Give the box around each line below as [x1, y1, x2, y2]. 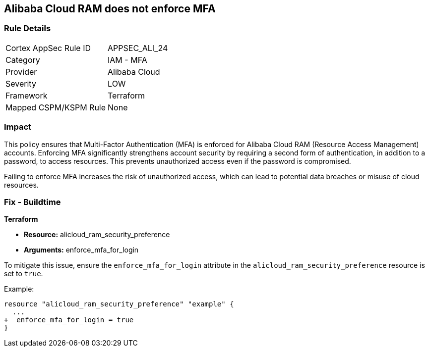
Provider [5, 66, 37, 77]
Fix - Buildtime [4, 197, 61, 207]
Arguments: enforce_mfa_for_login [24, 246, 139, 254]
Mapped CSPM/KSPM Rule [5, 102, 106, 112]
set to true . [4, 269, 43, 278]
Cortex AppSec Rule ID [5, 43, 91, 53]
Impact [4, 122, 32, 132]
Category [5, 54, 40, 65]
